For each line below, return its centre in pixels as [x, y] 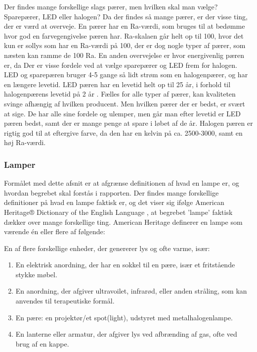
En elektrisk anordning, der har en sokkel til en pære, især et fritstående [125, 265]
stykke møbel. [36, 274]
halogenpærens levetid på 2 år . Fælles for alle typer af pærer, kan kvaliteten [120, 94]
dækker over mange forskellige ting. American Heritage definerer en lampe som [123, 222]
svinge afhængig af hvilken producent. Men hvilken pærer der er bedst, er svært [125, 103]
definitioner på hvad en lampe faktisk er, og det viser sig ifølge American [114, 202]
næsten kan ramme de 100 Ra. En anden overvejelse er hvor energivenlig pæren [124, 55]
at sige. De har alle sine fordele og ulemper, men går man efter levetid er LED [123, 113]
